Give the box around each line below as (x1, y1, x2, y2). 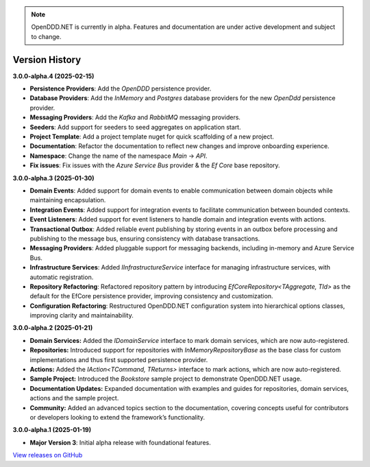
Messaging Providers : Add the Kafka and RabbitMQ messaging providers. (29, 113, 241, 121)
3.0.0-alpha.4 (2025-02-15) (12, 72, 95, 80)
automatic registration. (29, 273, 94, 281)
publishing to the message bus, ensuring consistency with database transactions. (29, 234, 260, 243)
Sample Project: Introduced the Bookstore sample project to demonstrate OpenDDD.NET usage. (29, 374, 302, 383)
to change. (31, 32, 62, 40)
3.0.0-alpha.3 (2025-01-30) (12, 173, 95, 182)
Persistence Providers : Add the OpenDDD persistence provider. (29, 84, 212, 93)
